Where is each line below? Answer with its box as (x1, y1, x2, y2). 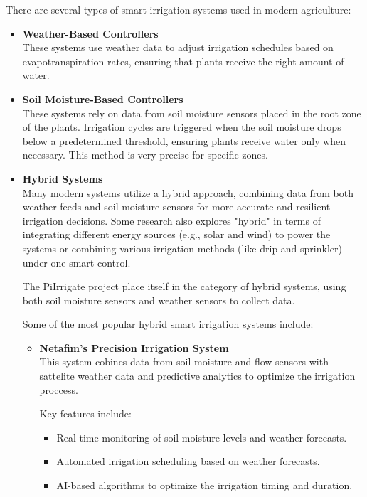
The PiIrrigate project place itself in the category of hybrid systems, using (22, 279, 346, 294)
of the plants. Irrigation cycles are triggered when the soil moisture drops (22, 119, 341, 134)
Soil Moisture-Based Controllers (22, 91, 183, 106)
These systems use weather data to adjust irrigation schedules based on (22, 40, 334, 55)
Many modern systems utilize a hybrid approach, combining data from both (22, 185, 353, 200)
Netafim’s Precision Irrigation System (39, 340, 229, 355)
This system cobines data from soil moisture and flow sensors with (39, 354, 329, 369)
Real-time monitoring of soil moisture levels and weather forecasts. (56, 429, 347, 444)
